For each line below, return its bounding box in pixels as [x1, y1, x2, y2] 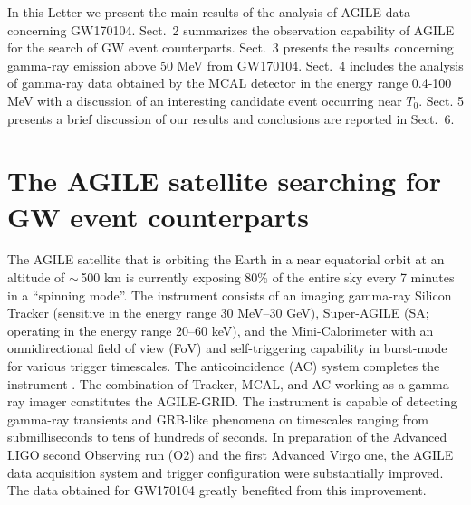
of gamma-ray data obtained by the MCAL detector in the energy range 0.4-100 [7, 73, 452, 92]
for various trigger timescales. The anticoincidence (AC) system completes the [7, 357, 440, 376]
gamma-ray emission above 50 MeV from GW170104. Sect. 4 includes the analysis [7, 55, 464, 74]
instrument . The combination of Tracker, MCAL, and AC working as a [7, 374, 405, 393]
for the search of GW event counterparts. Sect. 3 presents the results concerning [7, 38, 454, 57]
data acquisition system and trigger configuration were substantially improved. [7, 462, 444, 481]
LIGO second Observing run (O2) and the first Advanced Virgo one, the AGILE [7, 445, 454, 463]
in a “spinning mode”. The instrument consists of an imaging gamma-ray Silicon [7, 285, 452, 304]
